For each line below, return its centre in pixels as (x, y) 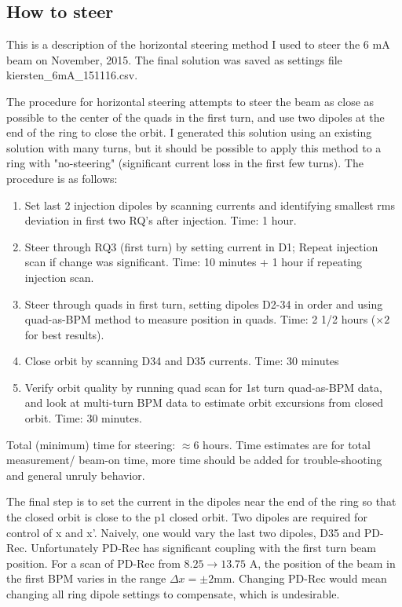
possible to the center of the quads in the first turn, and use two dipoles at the (196, 117)
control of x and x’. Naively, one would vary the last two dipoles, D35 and (184, 532)
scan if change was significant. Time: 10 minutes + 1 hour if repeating (194, 262)
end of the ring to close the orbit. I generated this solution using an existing (189, 132)
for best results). (64, 334)
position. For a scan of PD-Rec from (93, 563)
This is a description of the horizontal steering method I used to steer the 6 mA (198, 44)
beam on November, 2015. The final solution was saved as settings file (174, 59)
